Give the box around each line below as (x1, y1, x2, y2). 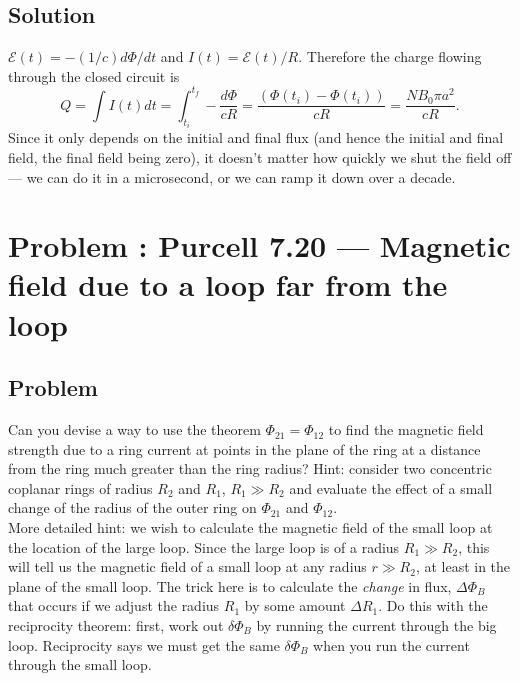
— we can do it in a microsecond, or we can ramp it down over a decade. (8, 166, 456, 187)
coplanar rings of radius (8, 477, 153, 498)
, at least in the (415, 556, 511, 577)
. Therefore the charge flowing (298, 46, 482, 67)
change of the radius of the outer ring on (8, 497, 257, 518)
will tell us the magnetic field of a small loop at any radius (8, 556, 367, 577)
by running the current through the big (256, 615, 497, 635)
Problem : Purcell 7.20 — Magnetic (8, 225, 511, 266)
